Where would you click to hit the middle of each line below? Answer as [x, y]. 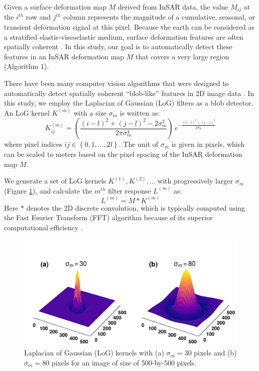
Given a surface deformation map [55, 7]
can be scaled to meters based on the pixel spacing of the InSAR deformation [123, 154]
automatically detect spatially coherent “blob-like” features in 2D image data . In [129, 93]
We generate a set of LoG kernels [55, 181]
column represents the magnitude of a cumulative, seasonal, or [159, 17]
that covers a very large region [182, 56]
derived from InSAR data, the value [173, 7]
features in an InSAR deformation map [64, 56]
